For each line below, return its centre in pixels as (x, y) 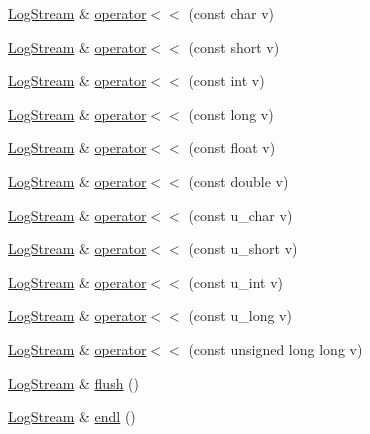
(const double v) (238, 180)
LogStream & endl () (72, 416)
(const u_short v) (243, 248)
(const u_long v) (240, 315)
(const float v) (232, 147)
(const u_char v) (240, 214)
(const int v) (226, 80)
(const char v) (231, 13)
